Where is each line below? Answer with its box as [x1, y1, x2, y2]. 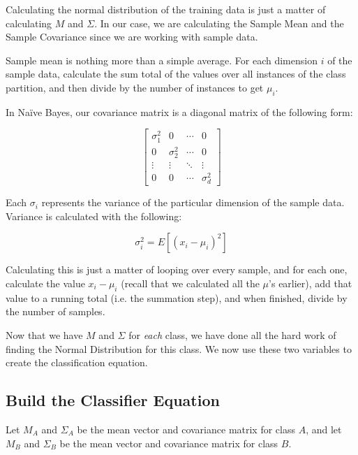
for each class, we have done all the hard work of [128, 327, 336, 342]
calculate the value [6, 275, 85, 290]
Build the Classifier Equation [6, 389, 220, 411]
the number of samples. [6, 304, 105, 319]
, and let [306, 421, 342, 436]
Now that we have [6, 327, 83, 342]
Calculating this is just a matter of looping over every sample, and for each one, [6, 262, 348, 277]
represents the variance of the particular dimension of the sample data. [41, 195, 345, 210]
